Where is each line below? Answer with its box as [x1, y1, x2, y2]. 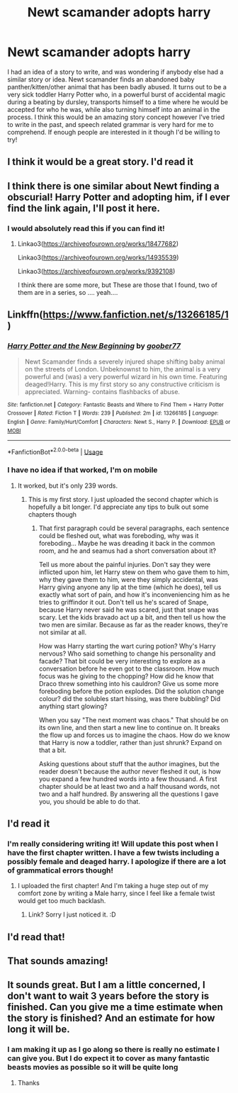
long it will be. [7, 1024, 70, 1036]
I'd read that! [7, 931, 65, 943]
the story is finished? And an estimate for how [7, 1012, 215, 1024]
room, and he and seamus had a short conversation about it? [38, 546, 217, 555]
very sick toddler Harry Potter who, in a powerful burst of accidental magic [7, 90, 226, 99]
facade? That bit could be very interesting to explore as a [38, 656, 205, 665]
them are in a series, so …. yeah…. [17, 288, 118, 297]
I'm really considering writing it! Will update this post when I [7, 839, 218, 848]
